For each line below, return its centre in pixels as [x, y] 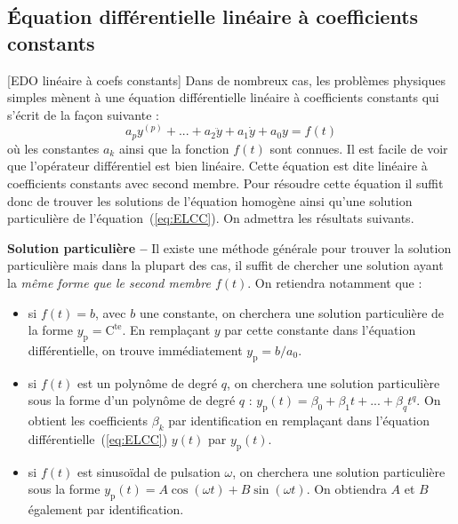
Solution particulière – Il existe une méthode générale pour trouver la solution [229, 247]
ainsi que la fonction [174, 148]
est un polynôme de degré [147, 382]
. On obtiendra [346, 489]
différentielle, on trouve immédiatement [135, 349]
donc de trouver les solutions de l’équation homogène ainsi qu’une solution [210, 200]
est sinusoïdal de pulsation [149, 471]
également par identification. [106, 509]
